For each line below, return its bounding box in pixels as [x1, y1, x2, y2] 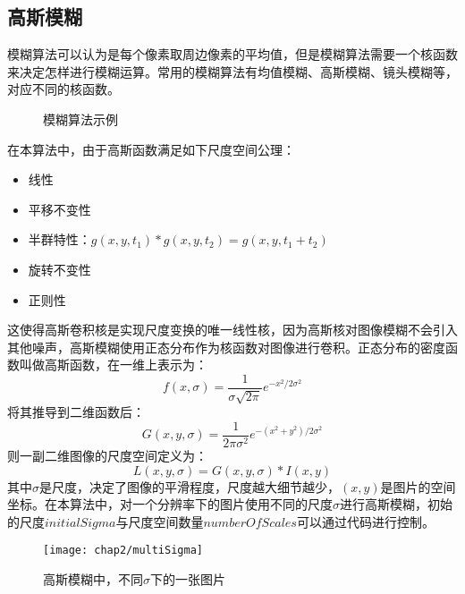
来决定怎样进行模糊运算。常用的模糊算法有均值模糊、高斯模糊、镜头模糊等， [7, 62, 458, 81]
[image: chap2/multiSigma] [43, 544, 203, 557]
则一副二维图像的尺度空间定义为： [7, 446, 207, 465]
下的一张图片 [150, 570, 225, 589]
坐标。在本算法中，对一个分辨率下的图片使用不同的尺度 [7, 495, 333, 513]
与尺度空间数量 [115, 512, 204, 530]
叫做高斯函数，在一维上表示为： [19, 355, 207, 374]
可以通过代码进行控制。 [296, 512, 435, 530]
